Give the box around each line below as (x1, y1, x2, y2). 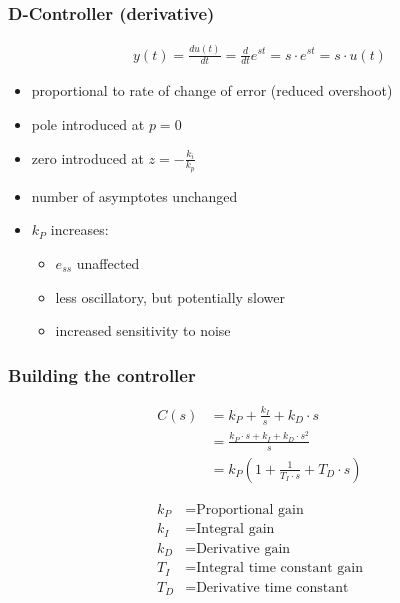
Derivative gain (196, 541, 291, 556)
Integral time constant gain (196, 561, 364, 576)
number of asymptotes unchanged (31, 185, 238, 206)
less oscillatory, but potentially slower (55, 286, 286, 307)
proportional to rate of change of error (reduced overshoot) (31, 80, 393, 101)
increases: (50, 219, 109, 240)
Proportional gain (196, 502, 304, 517)
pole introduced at (31, 113, 145, 134)
